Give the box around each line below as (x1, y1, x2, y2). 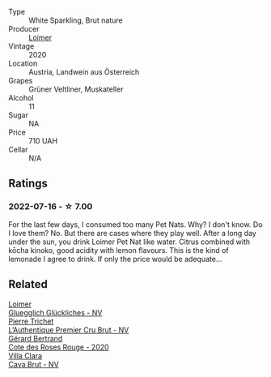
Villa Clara (8, 350, 43, 360)
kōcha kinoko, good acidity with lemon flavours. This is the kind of (8, 245, 229, 255)
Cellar (8, 145, 28, 154)
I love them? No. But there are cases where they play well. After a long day (8, 228, 256, 238)
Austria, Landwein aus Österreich (28, 67, 140, 76)
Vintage (8, 41, 35, 51)
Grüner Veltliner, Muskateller (28, 84, 124, 94)
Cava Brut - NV (8, 359, 59, 369)
